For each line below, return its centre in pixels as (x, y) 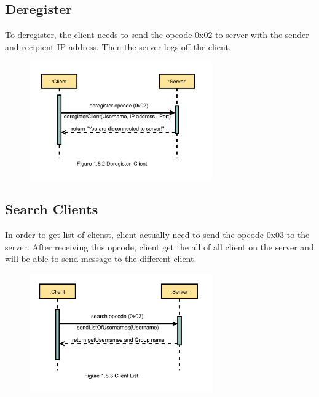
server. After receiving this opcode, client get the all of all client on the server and (159, 246)
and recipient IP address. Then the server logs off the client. (118, 46)
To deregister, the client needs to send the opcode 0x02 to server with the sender (157, 35)
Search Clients (52, 209)
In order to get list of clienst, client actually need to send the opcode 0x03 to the (157, 235)
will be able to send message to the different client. (101, 259)
